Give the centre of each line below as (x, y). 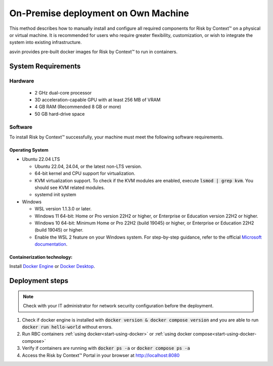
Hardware (22, 81)
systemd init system (56, 195)
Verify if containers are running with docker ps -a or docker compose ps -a (106, 348)
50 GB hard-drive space (60, 114)
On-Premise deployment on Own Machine (99, 13)
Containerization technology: (41, 257)
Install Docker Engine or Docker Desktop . (52, 266)
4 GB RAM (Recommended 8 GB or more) (78, 107)
